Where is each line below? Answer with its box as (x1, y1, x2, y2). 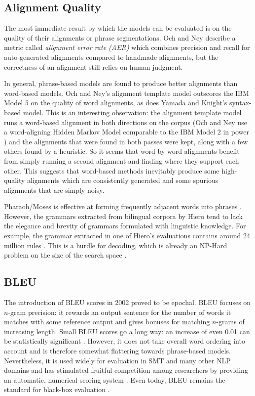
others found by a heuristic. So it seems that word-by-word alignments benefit (4, 146, 240, 156)
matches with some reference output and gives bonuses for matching (4, 316, 210, 327)
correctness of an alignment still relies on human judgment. (4, 61, 183, 72)
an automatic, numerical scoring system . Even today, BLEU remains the (4, 374, 225, 385)
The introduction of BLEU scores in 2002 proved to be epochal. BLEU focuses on (4, 297, 251, 308)
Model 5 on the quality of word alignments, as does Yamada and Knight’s (4, 97, 227, 108)
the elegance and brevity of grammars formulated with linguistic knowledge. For (4, 220, 246, 231)
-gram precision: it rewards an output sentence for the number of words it (8, 307, 231, 317)
